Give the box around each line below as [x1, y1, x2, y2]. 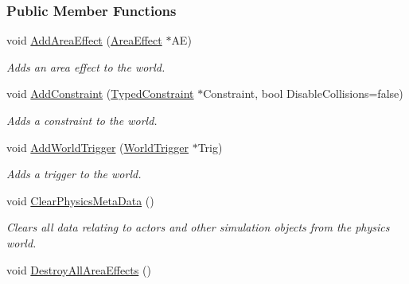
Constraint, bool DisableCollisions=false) [203, 85, 403, 102]
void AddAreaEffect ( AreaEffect [6, 32, 162, 49]
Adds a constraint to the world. [6, 112, 158, 128]
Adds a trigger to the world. [6, 165, 142, 182]
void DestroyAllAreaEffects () [6, 261, 151, 278]
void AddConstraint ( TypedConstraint [6, 85, 194, 102]
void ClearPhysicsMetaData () [6, 192, 154, 208]
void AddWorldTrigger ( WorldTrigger [6, 138, 189, 155]
